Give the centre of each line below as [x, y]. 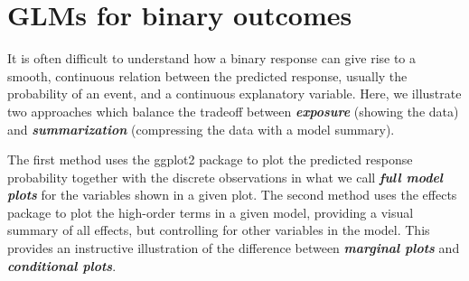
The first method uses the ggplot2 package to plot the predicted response [210, 159]
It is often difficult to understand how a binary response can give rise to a [212, 58]
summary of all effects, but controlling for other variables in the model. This [219, 230]
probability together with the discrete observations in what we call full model [225, 177]
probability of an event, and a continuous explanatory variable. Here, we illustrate [234, 94]
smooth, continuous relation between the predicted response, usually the [207, 75]
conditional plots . [62, 265]
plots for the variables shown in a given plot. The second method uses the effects [232, 195]
